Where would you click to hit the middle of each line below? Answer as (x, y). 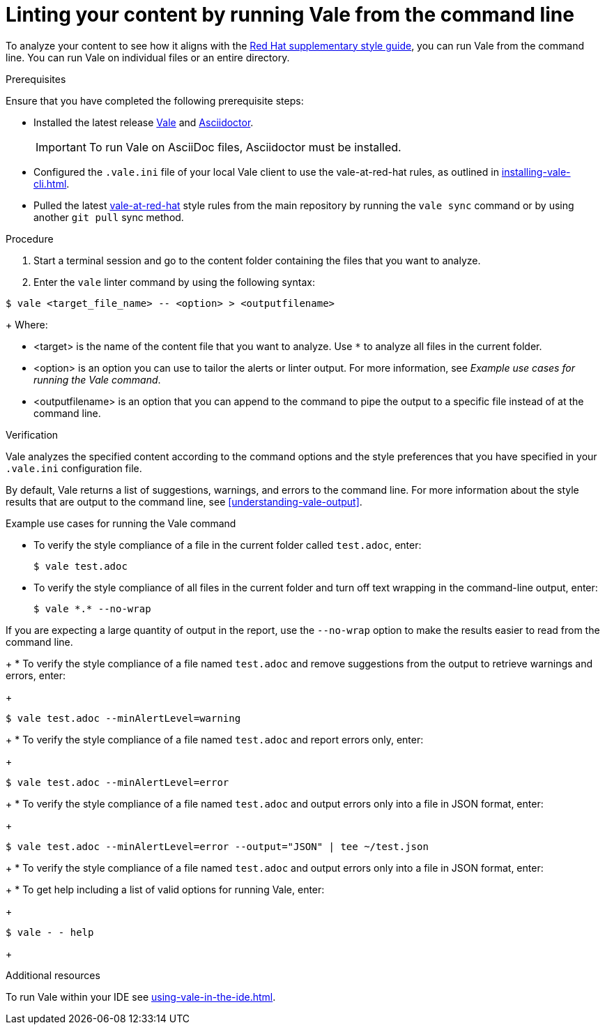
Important (61, 147)
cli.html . (52, 183)
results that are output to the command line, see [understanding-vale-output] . (184, 501)
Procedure (30, 238)
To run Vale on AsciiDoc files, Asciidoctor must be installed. (245, 147)
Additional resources (53, 975)
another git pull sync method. (109, 217)
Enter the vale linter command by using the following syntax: (174, 282)
